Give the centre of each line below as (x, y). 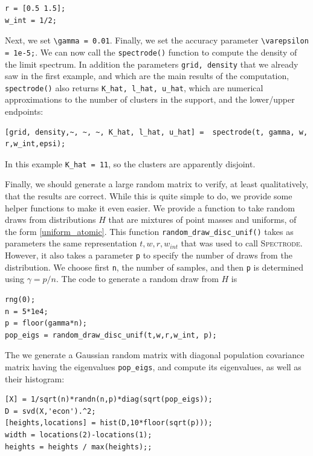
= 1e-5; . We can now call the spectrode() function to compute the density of (151, 52)
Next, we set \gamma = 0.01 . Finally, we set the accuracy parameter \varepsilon (157, 40)
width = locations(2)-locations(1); (79, 435)
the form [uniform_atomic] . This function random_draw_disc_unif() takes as (149, 231)
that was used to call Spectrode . (242, 243)
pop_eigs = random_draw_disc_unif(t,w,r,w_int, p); (111, 335)
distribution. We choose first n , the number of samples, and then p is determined (154, 267)
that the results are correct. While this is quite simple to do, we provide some (149, 196)
